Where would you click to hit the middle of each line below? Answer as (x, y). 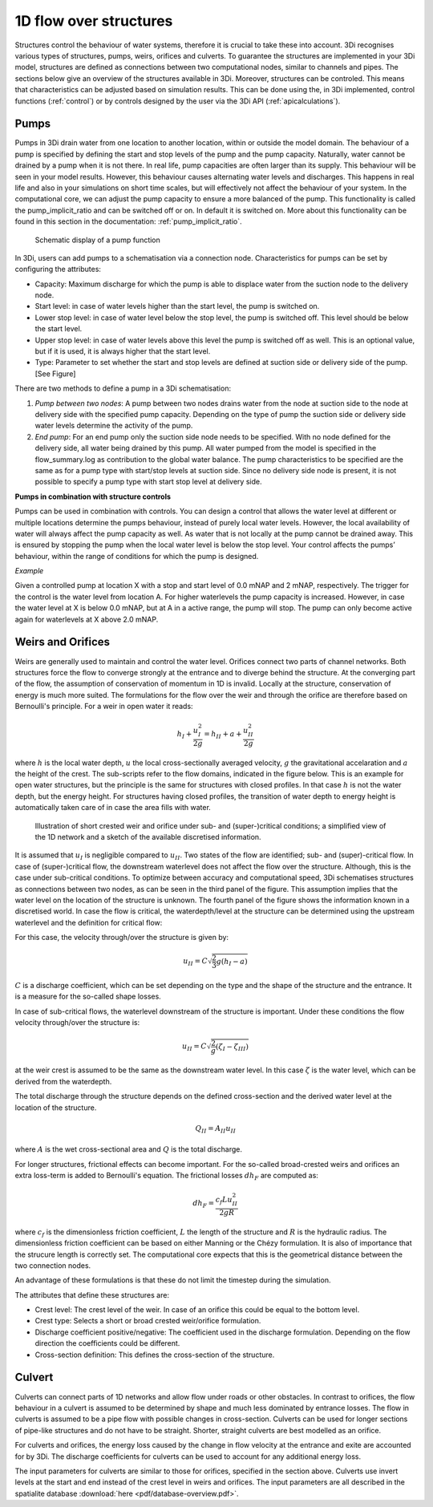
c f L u (224, 1201)
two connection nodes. (53, 1265)
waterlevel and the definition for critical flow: (89, 922)
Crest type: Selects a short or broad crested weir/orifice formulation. (148, 1321)
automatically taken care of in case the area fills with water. (113, 808)
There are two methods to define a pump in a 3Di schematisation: (123, 388)
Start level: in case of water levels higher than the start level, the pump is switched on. (177, 306)
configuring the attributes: (58, 269)
